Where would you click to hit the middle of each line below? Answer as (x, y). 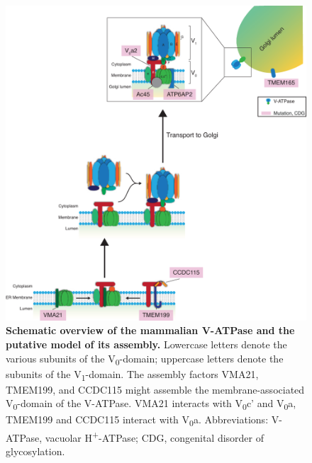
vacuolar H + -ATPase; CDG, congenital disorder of (154, 436)
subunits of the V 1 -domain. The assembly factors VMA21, (132, 375)
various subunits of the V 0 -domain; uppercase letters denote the (145, 359)
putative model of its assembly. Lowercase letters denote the (146, 344)
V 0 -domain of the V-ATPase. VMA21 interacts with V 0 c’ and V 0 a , (151, 404)
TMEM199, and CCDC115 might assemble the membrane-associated (155, 389)
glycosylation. (35, 451)
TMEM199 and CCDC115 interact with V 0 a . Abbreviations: (137, 420)
